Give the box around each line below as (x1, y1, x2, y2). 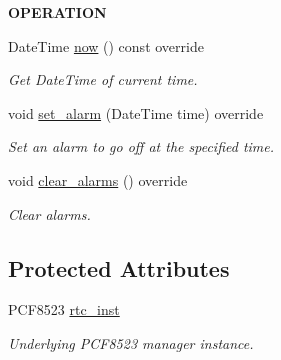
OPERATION (8, 2, 107, 22)
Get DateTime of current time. (8, 69, 198, 90)
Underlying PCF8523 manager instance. (8, 332, 254, 353)
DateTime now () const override (8, 35, 204, 56)
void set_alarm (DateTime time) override (8, 102, 264, 123)
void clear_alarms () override (8, 169, 188, 190)
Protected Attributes (8, 252, 230, 283)
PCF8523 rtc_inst (8, 299, 120, 320)
